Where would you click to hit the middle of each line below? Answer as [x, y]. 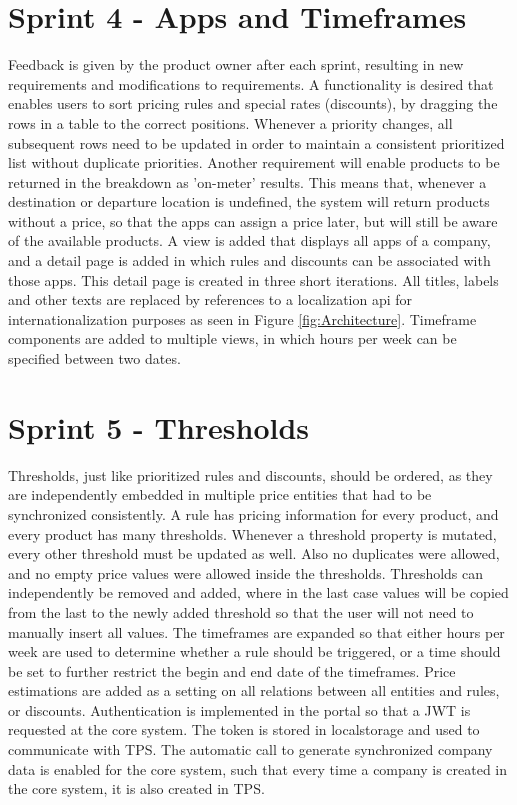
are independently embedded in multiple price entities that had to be [220, 494]
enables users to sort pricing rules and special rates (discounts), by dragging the [253, 103]
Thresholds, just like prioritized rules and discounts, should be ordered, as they [250, 474]
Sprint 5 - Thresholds [159, 426]
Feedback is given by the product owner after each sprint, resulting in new [236, 64]
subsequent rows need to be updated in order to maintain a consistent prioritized [256, 142]
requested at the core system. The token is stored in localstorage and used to [244, 729]
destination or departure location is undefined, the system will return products [249, 201]
